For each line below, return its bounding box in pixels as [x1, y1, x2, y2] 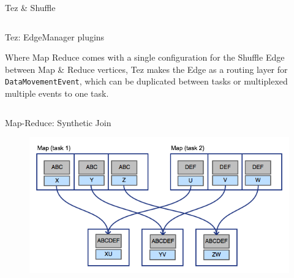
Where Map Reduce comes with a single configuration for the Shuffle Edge [5, 51, 285, 64]
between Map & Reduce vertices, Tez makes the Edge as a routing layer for [5, 62, 288, 75]
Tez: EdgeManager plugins [5, 30, 105, 43]
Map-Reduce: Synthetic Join [5, 116, 111, 129]
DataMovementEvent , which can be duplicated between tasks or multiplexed [5, 75, 288, 88]
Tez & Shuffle [5, 1, 56, 13]
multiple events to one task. [5, 87, 109, 100]
